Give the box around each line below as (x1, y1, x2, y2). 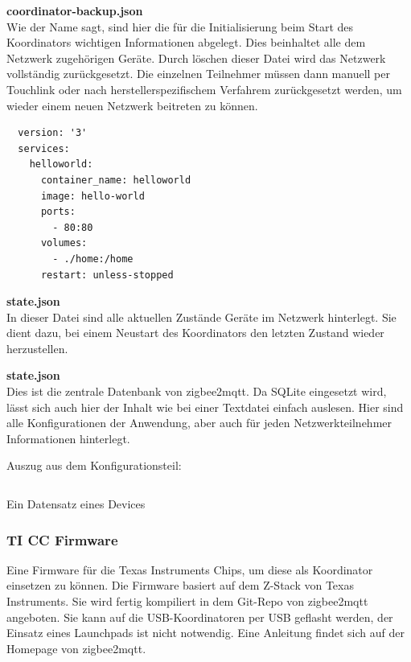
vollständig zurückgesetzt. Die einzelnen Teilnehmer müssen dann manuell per (6, 65, 390, 82)
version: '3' (18, 127, 88, 139)
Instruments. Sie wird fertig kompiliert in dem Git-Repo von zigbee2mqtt (6, 593, 368, 610)
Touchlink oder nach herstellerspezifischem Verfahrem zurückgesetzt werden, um (6, 80, 402, 97)
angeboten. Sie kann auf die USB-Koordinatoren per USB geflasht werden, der (6, 608, 393, 625)
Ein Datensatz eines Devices (6, 495, 146, 512)
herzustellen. (6, 339, 68, 356)
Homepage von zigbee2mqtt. (6, 639, 146, 656)
